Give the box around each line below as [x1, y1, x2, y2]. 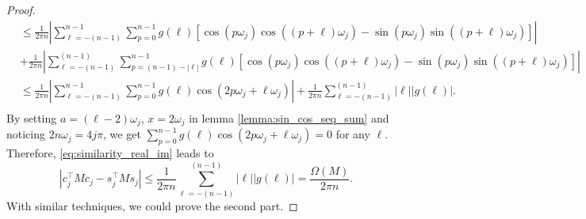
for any [335, 126, 370, 142]
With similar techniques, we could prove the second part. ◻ [6, 197, 298, 213]
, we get [103, 126, 141, 142]
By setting [6, 109, 57, 126]
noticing [6, 126, 46, 142]
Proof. [6, 2, 36, 17]
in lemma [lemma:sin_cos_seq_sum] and [189, 109, 389, 126]
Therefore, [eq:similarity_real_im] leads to [6, 144, 214, 160]
